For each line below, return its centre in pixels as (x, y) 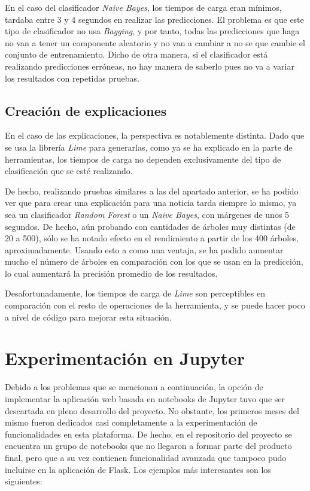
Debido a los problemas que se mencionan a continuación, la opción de (134, 387)
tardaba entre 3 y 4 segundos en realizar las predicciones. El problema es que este (154, 19)
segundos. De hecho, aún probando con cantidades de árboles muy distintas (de (150, 226)
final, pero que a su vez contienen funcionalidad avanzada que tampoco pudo (146, 457)
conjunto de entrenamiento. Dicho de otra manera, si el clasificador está (136, 54)
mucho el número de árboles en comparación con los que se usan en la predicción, (154, 261)
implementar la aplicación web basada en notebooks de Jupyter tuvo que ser (145, 398)
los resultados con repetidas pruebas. (72, 78)
